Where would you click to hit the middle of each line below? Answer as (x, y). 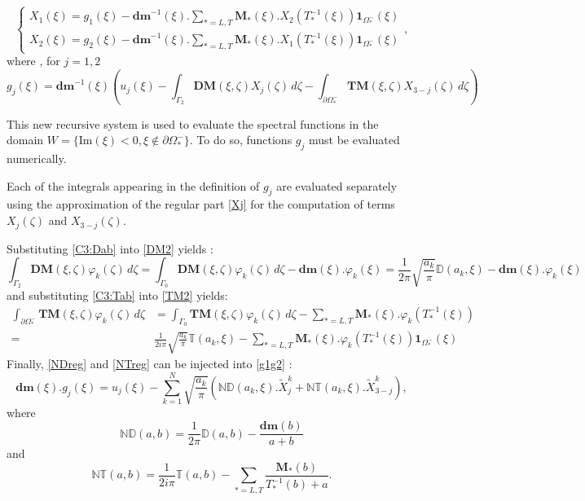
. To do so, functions (241, 140)
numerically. (37, 158)
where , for (33, 61)
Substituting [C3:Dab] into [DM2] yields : (110, 248)
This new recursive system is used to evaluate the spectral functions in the (193, 123)
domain (25, 140)
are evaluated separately (337, 185)
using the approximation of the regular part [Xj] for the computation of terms (201, 204)
